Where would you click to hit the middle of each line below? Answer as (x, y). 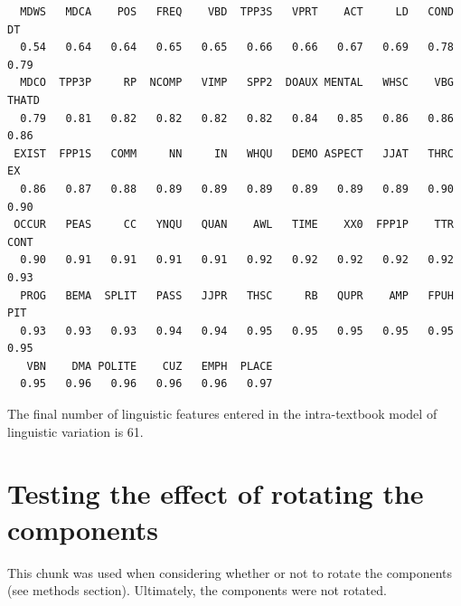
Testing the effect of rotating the (216, 493)
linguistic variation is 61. (75, 431)
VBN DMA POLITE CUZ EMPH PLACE (150, 366)
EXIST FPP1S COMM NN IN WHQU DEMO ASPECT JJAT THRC (234, 153)
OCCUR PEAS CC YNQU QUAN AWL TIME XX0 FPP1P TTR (234, 225)
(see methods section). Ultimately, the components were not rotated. (197, 590)
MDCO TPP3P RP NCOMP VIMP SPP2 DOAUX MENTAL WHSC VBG (237, 83)
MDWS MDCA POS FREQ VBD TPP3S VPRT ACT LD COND (237, 12)
